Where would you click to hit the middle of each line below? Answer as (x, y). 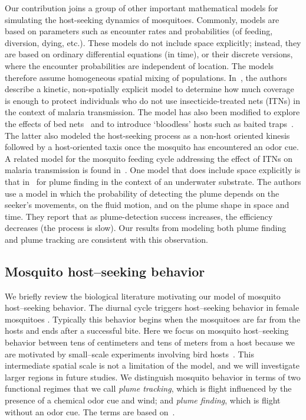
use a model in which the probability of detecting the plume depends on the (142, 193)
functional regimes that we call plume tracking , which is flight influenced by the (148, 388)
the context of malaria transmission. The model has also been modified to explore (152, 112)
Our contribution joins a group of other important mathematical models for (142, 8)
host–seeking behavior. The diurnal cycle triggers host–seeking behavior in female (152, 307)
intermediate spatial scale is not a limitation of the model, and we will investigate (152, 365)
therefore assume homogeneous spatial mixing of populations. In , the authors (146, 77)
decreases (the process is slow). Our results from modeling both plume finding (146, 228)
